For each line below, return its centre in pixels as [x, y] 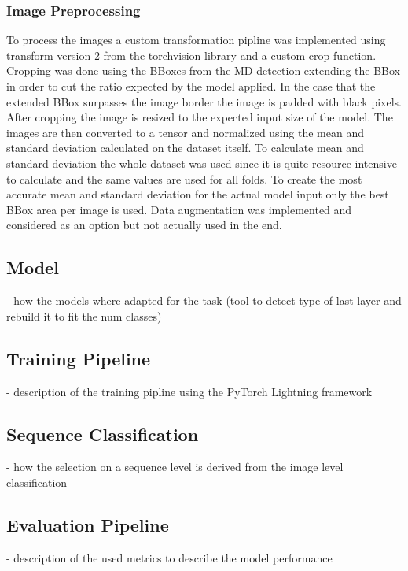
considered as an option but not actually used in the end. [144, 225]
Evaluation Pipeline [88, 524]
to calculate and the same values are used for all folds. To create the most [184, 178]
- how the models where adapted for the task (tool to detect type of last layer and [204, 300]
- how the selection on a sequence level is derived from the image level [175, 467]
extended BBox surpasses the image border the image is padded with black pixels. [204, 101]
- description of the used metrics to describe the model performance [169, 557]
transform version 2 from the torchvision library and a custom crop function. [191, 55]
